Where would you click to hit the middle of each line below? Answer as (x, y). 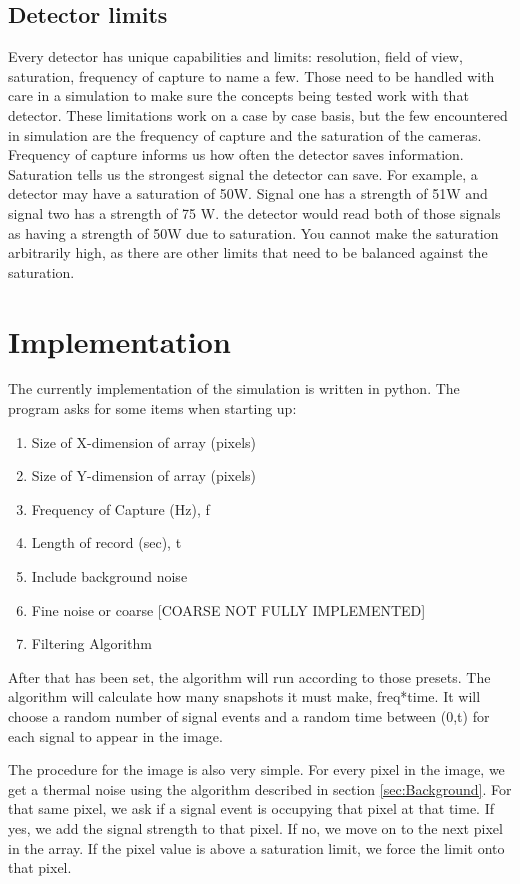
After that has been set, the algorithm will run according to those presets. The (249, 676)
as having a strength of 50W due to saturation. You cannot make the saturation (253, 232)
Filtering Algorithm (91, 643)
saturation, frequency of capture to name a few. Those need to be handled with (251, 75)
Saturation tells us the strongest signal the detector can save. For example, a (243, 173)
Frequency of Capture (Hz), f (120, 508)
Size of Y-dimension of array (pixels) (144, 475)
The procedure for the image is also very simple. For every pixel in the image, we (256, 769)
